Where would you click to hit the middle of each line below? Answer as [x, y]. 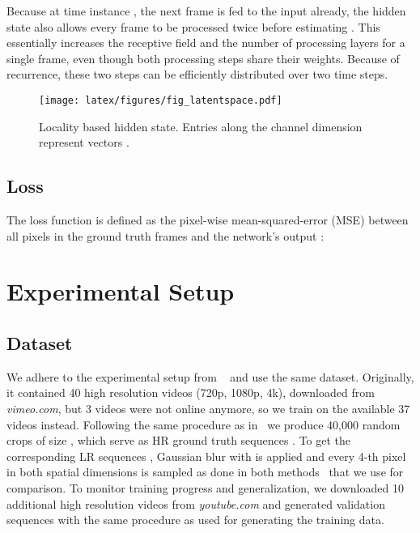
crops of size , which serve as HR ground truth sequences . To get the [179, 440]
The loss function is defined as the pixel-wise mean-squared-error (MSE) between [208, 220]
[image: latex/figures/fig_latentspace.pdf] [161, 100]
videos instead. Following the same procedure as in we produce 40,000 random [204, 424]
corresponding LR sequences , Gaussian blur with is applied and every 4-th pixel [206, 456]
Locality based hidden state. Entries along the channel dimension [201, 126]
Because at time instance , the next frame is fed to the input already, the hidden [206, 11]
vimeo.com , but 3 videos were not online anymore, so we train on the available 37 [208, 408]
